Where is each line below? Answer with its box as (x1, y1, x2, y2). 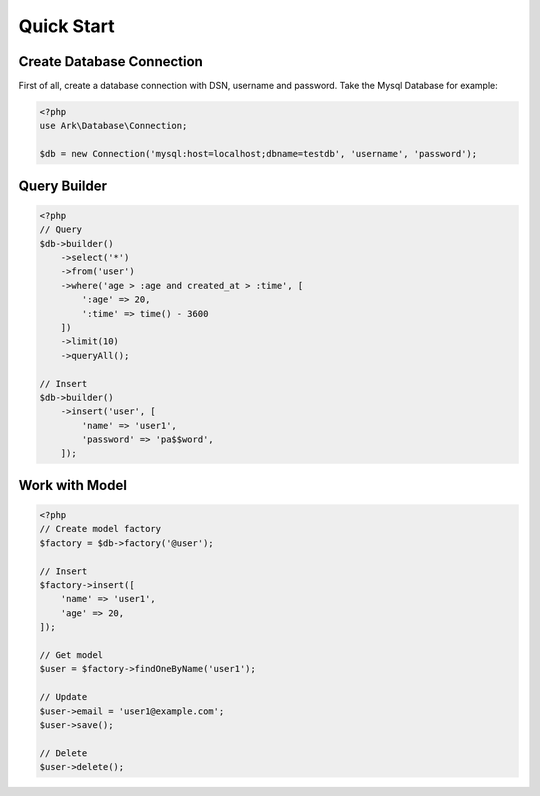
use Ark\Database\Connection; (39, 120, 188, 132)
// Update (39, 691, 88, 703)
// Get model (39, 649, 104, 660)
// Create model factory (39, 523, 162, 535)
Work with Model (18, 476, 127, 494)
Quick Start (18, 15, 115, 37)
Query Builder (18, 177, 108, 194)
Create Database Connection (18, 53, 204, 70)
